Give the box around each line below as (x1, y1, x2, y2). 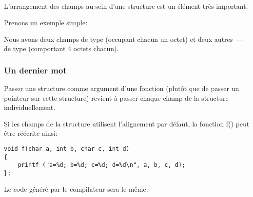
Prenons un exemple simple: (4, 17, 88, 27)
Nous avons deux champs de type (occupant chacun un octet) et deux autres (4, 34, 233, 44)
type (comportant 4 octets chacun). (13, 43, 119, 54)
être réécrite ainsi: (4, 128, 58, 138)
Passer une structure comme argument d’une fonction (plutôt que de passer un (4, 83, 239, 93)
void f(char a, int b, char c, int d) (4, 145, 130, 152)
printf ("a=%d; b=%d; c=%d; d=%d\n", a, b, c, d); (18, 161, 186, 169)
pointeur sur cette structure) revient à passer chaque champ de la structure (4, 92, 229, 103)
